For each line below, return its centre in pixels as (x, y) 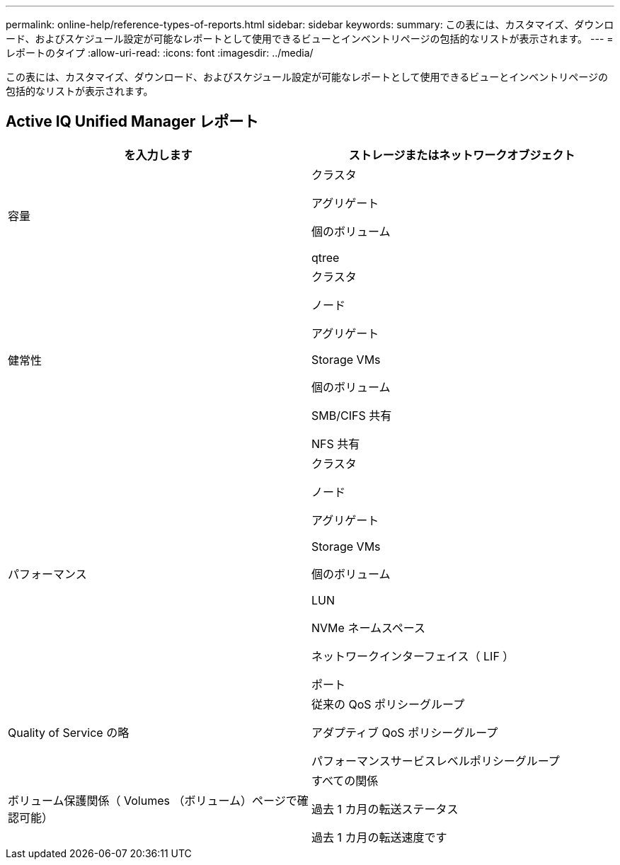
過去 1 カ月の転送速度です (379, 837)
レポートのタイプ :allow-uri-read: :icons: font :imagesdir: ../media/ (160, 53)
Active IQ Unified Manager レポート (132, 122)
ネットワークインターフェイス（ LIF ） (413, 656)
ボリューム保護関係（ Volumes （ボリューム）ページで (153, 800)
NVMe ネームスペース (368, 628)
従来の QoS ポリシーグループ (388, 704)
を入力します (158, 155)
